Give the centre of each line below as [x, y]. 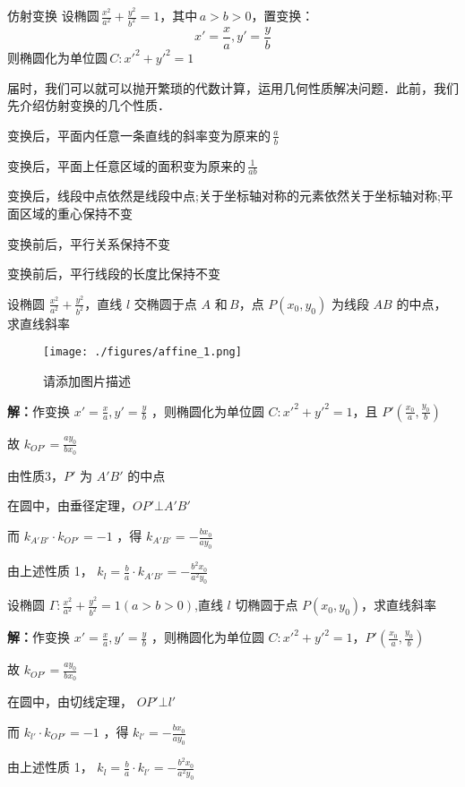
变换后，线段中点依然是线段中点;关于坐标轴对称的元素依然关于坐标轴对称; [224, 196]
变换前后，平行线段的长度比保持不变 [114, 274]
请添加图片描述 [87, 381]
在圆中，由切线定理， [70, 701]
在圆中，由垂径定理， [70, 505]
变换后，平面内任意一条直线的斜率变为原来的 [139, 135]
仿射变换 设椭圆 [53, 15]
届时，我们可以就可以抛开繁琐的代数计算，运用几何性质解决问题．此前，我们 [233, 87]
